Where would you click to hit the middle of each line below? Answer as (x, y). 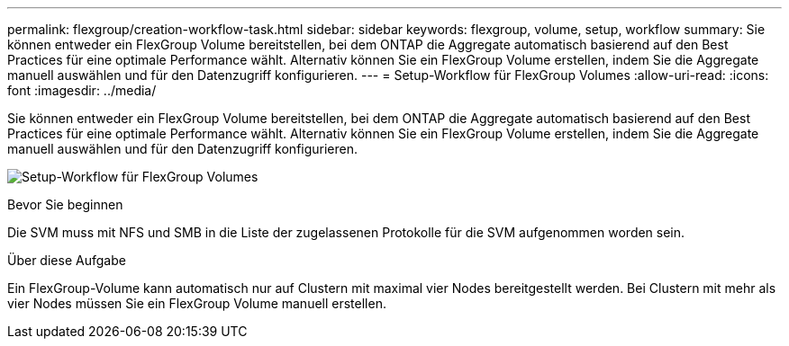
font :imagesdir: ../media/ (82, 90)
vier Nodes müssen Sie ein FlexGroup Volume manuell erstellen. (197, 303)
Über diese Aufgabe (67, 260)
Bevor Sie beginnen (65, 204)
